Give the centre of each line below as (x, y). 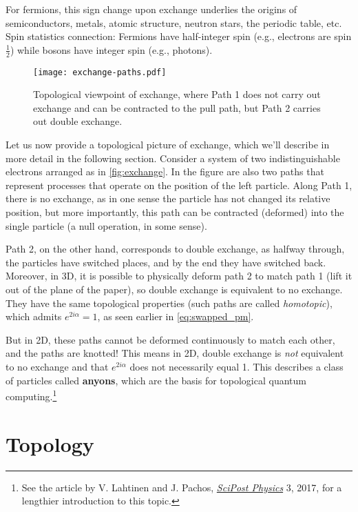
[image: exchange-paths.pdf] (100, 72)
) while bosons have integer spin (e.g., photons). (111, 49)
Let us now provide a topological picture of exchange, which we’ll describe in (168, 145)
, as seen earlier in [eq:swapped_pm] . (176, 316)
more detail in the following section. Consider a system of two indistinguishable (173, 158)
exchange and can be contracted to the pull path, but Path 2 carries (177, 107)
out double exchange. (78, 121)
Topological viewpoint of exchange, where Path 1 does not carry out (177, 94)
